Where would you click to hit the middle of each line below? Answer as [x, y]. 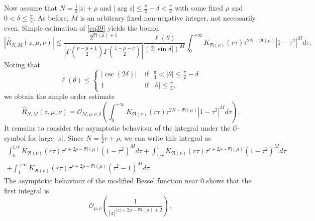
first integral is [27, 190]
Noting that [22, 64]
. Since [73, 137]
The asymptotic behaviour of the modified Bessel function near [101, 181]
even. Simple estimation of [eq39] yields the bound [82, 27]
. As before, [51, 17]
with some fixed [199, 8]
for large [41, 137]
